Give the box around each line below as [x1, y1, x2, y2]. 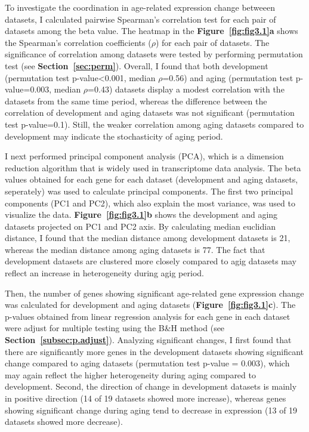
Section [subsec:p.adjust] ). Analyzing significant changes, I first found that [5, 334, 292, 346]
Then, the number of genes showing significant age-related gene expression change [5, 286, 304, 299]
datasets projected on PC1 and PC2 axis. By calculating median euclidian [5, 220, 276, 232]
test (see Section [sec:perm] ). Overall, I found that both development [5, 59, 268, 72]
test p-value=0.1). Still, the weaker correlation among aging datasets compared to [5, 118, 304, 130]
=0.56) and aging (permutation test [162, 71, 293, 84]
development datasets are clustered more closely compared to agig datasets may [5, 255, 296, 267]
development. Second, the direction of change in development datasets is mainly [5, 380, 297, 393]
